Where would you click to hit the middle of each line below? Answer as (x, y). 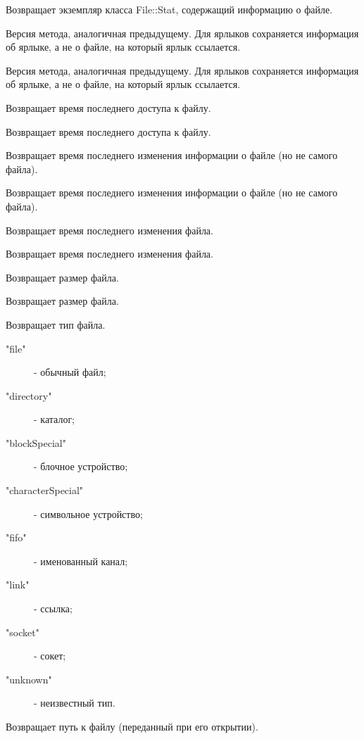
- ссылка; (53, 608)
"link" (18, 585)
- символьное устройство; (88, 513)
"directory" (29, 395)
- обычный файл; (70, 372)
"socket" (23, 632)
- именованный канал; (81, 561)
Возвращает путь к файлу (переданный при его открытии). (132, 726)
